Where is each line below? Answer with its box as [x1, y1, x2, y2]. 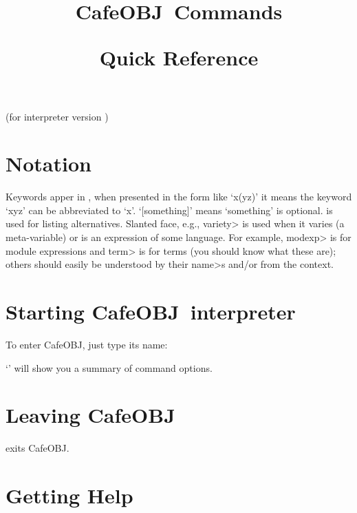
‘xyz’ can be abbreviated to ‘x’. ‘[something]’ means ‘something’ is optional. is [6, 202, 333, 217]
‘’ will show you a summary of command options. [6, 360, 213, 375]
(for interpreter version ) [6, 109, 109, 123]
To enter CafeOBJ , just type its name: [6, 337, 168, 351]
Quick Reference [99, 43, 259, 72]
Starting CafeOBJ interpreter [6, 297, 296, 326]
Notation [6, 149, 91, 178]
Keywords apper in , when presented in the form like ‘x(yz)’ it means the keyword [6, 189, 352, 204]
